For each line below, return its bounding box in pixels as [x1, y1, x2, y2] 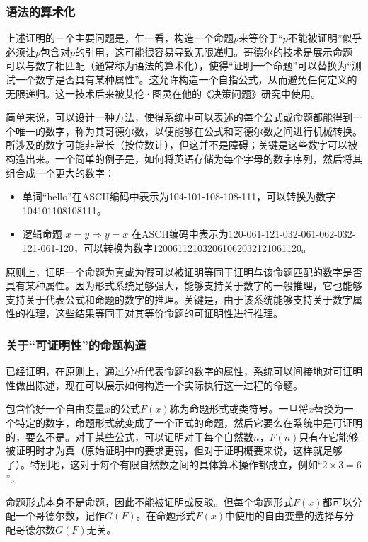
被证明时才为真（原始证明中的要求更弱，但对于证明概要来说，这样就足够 [6, 443, 343, 458]
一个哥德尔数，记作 [15, 508, 105, 523]
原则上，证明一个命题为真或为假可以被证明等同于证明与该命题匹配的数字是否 [6, 264, 362, 279]
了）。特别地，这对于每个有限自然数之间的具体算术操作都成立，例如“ [6, 456, 323, 471]
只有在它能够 [299, 429, 359, 444]
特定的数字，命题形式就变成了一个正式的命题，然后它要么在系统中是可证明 [15, 415, 362, 429]
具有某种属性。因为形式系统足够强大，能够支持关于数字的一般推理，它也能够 [6, 278, 362, 293]
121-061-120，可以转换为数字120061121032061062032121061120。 [22, 240, 312, 255]
